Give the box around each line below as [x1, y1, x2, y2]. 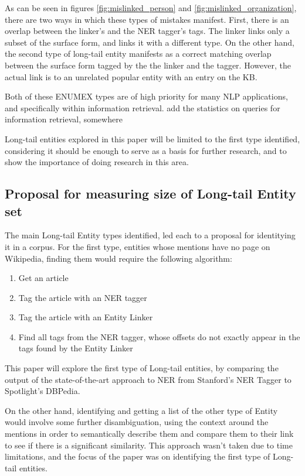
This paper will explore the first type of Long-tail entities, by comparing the [5, 362, 279, 374]
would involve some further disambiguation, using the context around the [5, 416, 269, 428]
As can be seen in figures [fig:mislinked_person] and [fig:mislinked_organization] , [5, 2, 297, 13]
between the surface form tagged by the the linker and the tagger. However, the [5, 59, 291, 71]
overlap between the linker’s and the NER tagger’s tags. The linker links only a [5, 25, 290, 37]
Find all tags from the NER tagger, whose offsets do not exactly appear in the [18, 330, 300, 343]
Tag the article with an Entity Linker [18, 311, 153, 323]
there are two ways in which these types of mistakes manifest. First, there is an [5, 13, 289, 25]
